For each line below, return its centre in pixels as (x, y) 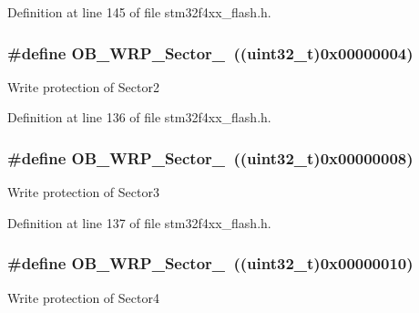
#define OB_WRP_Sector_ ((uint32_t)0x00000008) (210, 157)
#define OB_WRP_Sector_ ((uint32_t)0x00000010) (210, 263)
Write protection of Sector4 (83, 297)
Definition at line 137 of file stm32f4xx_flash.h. (139, 222)
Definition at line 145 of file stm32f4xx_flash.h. (139, 12)
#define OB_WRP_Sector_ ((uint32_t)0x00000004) (210, 52)
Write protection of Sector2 (83, 86)
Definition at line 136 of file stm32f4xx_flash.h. (139, 117)
